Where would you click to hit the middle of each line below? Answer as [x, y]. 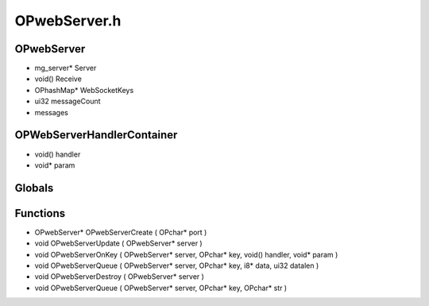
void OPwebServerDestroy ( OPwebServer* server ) [119, 277]
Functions [40, 213]
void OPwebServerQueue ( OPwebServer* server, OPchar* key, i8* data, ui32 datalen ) [177, 265]
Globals [34, 188]
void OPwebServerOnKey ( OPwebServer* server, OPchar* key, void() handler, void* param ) [186, 254]
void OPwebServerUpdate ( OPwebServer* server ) [118, 243]
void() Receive [58, 79]
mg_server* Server [66, 68]
